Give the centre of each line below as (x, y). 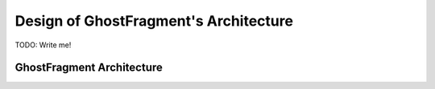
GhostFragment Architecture (89, 68)
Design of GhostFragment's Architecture (154, 21)
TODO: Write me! (43, 45)
